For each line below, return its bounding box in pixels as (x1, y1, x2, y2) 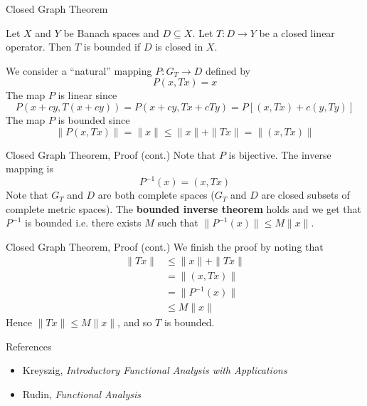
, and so (117, 315, 152, 330)
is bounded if (83, 39, 141, 54)
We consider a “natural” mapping (6, 63, 152, 78)
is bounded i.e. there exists (24, 215, 142, 230)
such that (157, 215, 198, 230)
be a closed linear (259, 25, 335, 40)
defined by (205, 63, 250, 78)
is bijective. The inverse (228, 147, 331, 162)
